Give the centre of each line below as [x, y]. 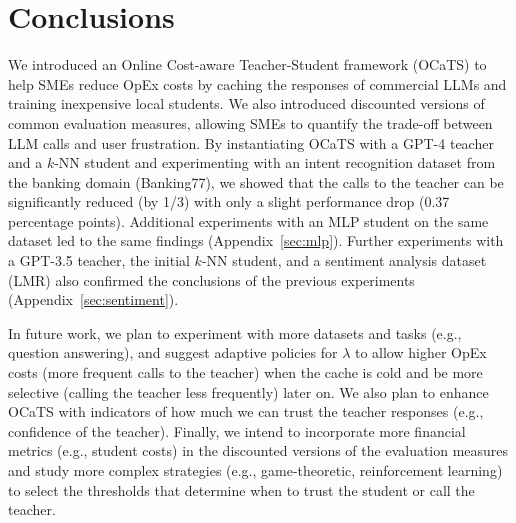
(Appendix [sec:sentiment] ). [93, 299]
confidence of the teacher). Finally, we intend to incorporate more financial [237, 430]
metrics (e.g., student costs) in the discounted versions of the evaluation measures [258, 450]
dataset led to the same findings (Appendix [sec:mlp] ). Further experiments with [256, 240]
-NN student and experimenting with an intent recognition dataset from [275, 162]
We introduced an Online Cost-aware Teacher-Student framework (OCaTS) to [247, 64]
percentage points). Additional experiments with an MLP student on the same [248, 220]
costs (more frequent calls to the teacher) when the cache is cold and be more [245, 372]
